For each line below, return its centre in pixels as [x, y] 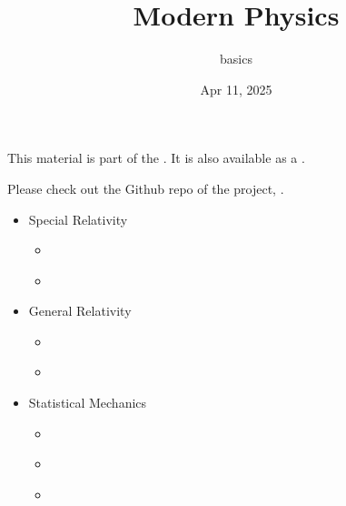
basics [236, 59]
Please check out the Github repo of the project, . [146, 188]
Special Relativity [78, 219]
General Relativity [80, 311]
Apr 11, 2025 [236, 89]
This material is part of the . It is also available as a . [156, 158]
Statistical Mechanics [88, 403]
